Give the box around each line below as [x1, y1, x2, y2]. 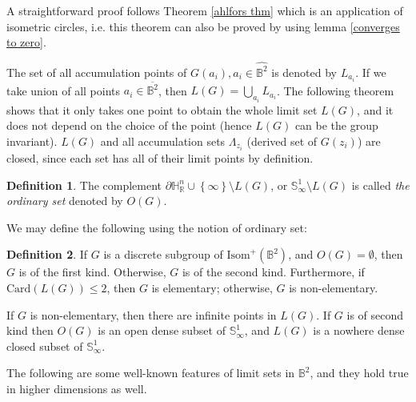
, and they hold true [310, 364, 409, 381]
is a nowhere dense [313, 322, 405, 339]
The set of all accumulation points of [6, 63, 187, 80]
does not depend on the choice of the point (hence [6, 117, 252, 134]
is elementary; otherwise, [151, 279, 273, 295]
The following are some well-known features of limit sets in [6, 364, 295, 381]
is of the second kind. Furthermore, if [182, 263, 365, 280]
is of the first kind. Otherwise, [18, 263, 166, 280]
